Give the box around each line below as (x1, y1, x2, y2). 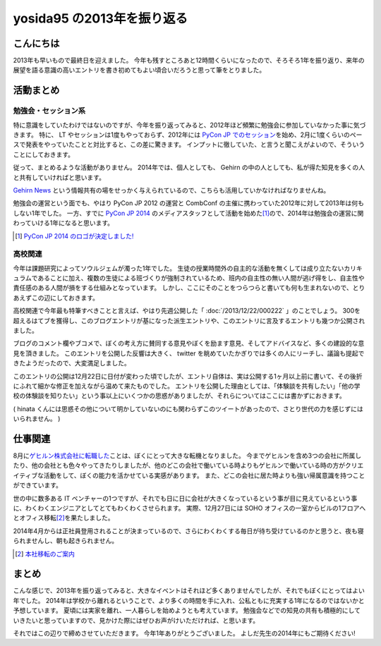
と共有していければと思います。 (13, 173, 106, 181)
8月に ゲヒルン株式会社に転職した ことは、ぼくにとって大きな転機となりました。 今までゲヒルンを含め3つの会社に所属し (13, 451, 362, 460)
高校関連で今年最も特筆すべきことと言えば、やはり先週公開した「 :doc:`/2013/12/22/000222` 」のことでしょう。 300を (13, 307, 361, 315)
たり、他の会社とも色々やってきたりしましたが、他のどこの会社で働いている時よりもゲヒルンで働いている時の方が (13, 461, 346, 470)
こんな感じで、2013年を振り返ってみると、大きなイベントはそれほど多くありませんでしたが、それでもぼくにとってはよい (13, 586, 365, 595)
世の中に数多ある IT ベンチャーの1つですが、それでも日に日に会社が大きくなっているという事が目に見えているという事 (13, 494, 358, 502)
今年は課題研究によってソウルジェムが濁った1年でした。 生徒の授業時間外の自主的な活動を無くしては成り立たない (13, 264, 344, 272)
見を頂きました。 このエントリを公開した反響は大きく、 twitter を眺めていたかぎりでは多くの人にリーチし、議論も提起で (13, 349, 365, 358)
